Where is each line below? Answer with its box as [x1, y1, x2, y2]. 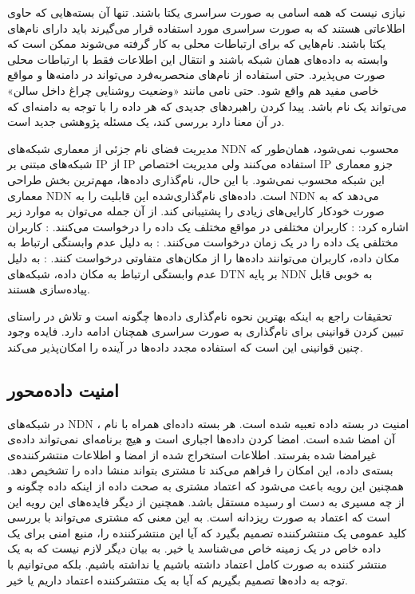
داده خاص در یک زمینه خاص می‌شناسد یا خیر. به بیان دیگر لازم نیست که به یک [7, 540, 381, 557]
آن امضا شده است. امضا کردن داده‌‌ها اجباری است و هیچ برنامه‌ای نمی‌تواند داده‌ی [7, 431, 396, 447]
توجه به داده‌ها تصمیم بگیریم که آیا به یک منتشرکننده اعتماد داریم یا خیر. [7, 571, 348, 588]
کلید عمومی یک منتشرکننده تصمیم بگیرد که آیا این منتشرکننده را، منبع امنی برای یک [7, 524, 407, 541]
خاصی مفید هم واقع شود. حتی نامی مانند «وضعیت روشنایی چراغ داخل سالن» [7, 81, 379, 98]
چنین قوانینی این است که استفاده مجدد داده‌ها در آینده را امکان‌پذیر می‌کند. [7, 338, 363, 355]
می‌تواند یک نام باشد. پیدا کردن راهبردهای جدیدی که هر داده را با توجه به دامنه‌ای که [7, 97, 407, 114]
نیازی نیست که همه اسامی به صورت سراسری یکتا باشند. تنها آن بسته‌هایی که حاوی [7, 4, 405, 20]
